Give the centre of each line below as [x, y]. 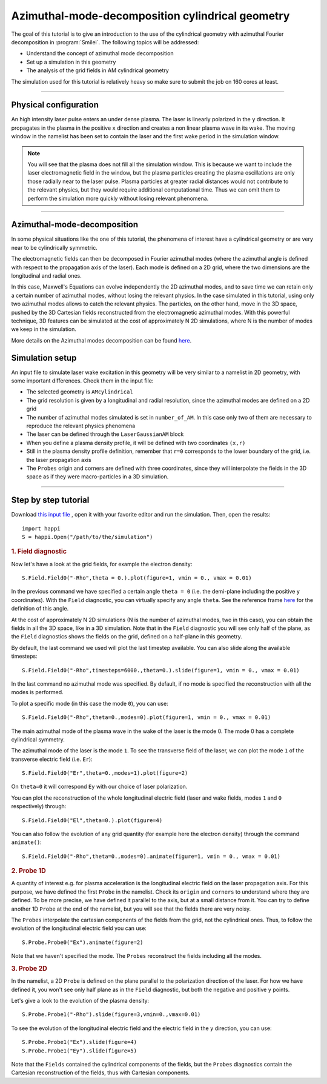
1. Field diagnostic [39, 552]
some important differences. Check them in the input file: [82, 381]
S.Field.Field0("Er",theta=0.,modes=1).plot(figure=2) [105, 773]
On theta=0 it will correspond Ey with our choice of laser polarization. [99, 787]
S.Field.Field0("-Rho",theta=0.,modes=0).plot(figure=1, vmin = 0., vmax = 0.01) [147, 718]
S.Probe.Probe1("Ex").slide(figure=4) [80, 1042]
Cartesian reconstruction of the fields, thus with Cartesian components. [101, 1072]
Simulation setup [44, 358]
